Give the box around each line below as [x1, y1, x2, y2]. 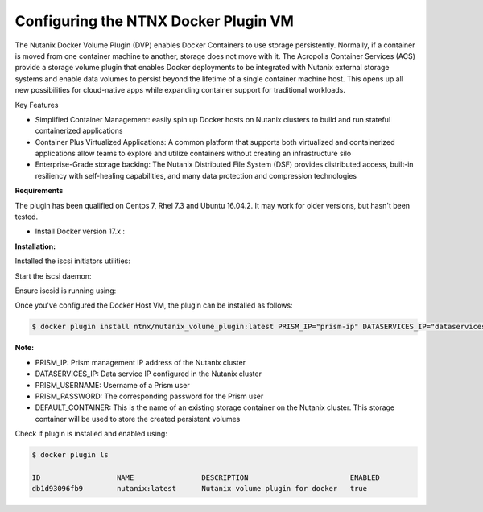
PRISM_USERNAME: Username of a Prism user [35, 380, 190, 390]
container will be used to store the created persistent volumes [35, 414, 241, 423]
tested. [14, 212, 39, 221]
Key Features [14, 100, 59, 109]
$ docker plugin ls [31, 451, 109, 460]
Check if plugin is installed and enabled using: [14, 429, 168, 439]
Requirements [14, 186, 64, 196]
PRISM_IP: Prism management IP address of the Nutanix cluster [35, 357, 246, 367]
